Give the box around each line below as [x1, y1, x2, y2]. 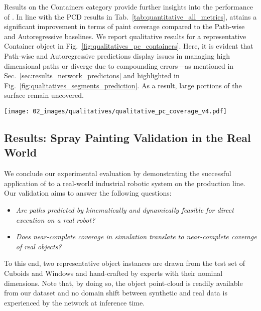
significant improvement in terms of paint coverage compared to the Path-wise [4, 21, 245, 32]
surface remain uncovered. [4, 90, 84, 100]
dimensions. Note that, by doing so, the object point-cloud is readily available [4, 277, 243, 288]
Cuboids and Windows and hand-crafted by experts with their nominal [4, 267, 223, 278]
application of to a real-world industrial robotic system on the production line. [4, 178, 245, 188]
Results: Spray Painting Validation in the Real [4, 129, 251, 145]
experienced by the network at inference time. [4, 297, 145, 307]
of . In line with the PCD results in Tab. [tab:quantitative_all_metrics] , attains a [4, 11, 257, 22]
